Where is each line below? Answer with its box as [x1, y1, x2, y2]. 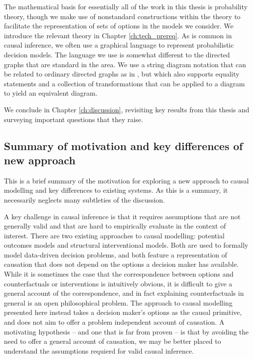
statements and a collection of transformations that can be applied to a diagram [4, 78, 245, 88]
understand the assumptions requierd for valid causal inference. [4, 345, 194, 356]
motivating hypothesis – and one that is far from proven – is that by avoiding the [4, 326, 249, 336]
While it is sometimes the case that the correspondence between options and [4, 269, 234, 279]
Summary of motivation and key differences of [4, 138, 243, 153]
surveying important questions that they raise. [4, 114, 143, 124]
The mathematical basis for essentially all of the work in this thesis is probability [4, 1, 248, 11]
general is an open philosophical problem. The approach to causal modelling [4, 297, 232, 308]
